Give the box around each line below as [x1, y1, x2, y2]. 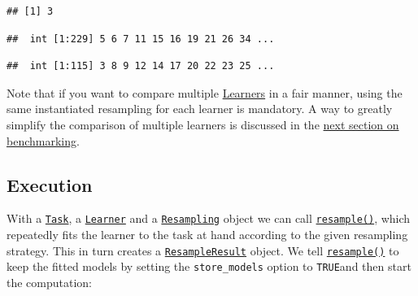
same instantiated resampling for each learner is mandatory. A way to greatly [7, 100, 393, 117]
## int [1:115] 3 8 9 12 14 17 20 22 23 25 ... [7, 60, 275, 72]
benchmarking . [7, 132, 80, 149]
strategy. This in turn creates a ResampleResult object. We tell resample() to [7, 242, 399, 259]
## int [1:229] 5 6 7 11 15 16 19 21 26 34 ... [7, 33, 275, 45]
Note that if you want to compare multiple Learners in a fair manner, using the [7, 84, 403, 101]
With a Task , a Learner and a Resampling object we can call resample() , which [7, 210, 411, 227]
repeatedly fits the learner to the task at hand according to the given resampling [7, 226, 408, 243]
